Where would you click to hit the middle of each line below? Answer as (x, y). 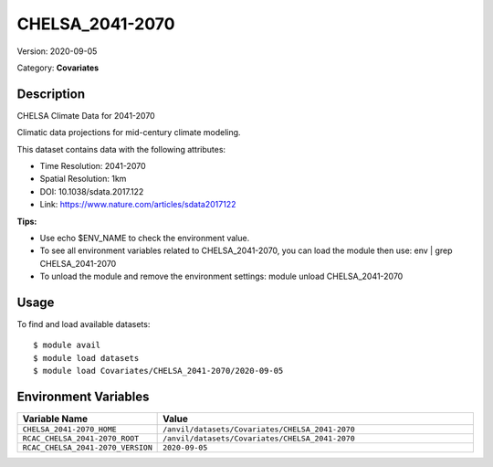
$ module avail (67, 345)
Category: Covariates (58, 68)
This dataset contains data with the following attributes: (121, 149)
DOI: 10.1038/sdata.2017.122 (92, 191)
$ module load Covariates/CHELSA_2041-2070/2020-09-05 (158, 371)
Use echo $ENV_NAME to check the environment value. (145, 238)
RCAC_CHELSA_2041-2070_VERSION (87, 448)
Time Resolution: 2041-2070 (93, 166)
